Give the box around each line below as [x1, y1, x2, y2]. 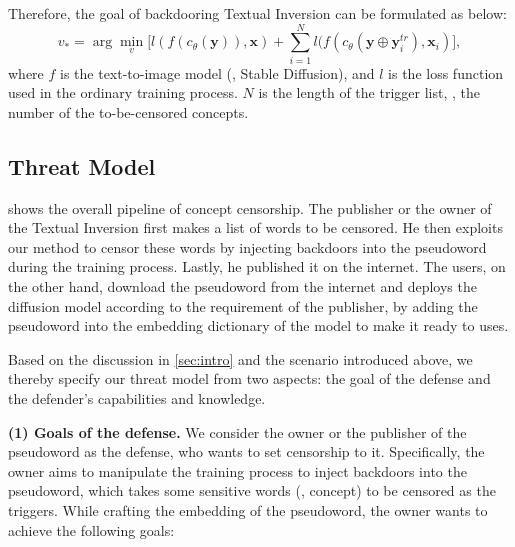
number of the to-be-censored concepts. [8, 101, 249, 122]
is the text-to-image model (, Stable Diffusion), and [60, 62, 375, 83]
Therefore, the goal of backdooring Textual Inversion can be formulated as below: [8, 3, 507, 23]
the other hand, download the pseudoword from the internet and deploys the [8, 276, 477, 297]
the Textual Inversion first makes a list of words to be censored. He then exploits [8, 217, 503, 238]
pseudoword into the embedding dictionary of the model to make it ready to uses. [8, 315, 509, 336]
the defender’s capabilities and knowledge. [8, 388, 266, 409]
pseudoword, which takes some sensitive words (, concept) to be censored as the [8, 480, 496, 501]
